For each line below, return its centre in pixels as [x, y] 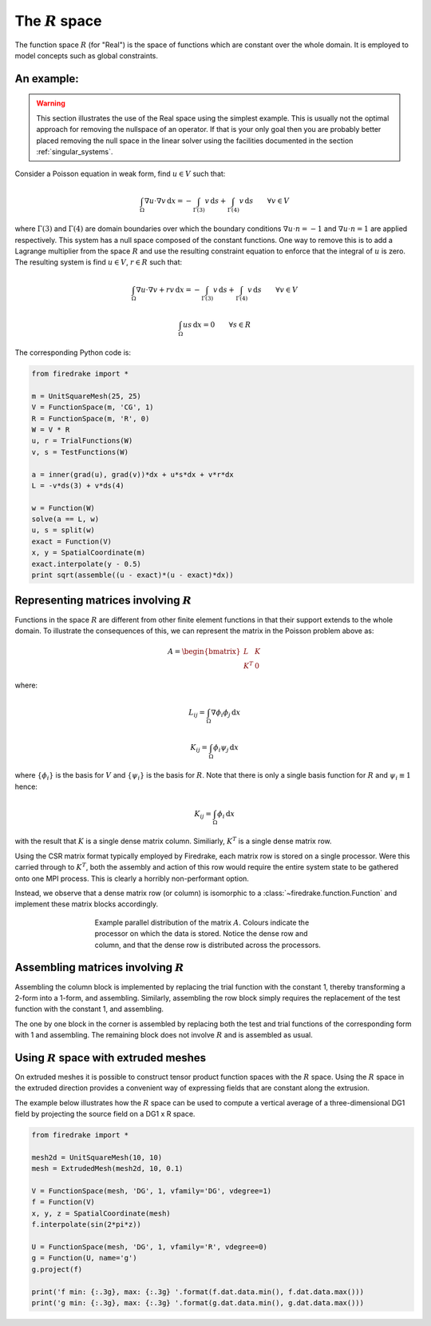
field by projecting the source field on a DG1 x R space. [105, 1114]
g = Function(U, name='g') [84, 1258]
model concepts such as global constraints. [87, 55]
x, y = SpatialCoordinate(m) [89, 553]
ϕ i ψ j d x [226, 749]
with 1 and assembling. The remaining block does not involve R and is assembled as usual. [164, 1035]
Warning [51, 103]
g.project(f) [57, 1269]
